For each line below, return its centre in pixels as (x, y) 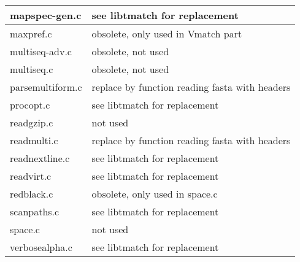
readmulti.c (34, 140)
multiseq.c (32, 69)
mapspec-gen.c (46, 15)
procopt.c (30, 105)
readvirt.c (31, 176)
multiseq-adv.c (41, 51)
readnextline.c (40, 158)
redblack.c (32, 194)
